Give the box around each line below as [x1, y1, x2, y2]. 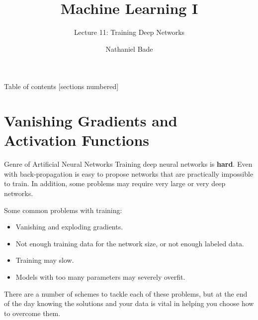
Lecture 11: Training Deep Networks [74, 27, 185, 37]
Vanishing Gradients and [4, 110, 177, 131]
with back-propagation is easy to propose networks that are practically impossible [4, 168, 254, 179]
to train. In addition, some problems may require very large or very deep [4, 178, 226, 189]
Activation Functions [4, 130, 150, 150]
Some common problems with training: [4, 205, 122, 215]
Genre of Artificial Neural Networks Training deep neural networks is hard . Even [4, 159, 253, 169]
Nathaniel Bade [105, 43, 153, 54]
